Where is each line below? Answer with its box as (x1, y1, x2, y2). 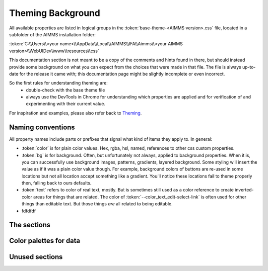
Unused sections (9, 253, 63, 261)
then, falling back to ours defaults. (21, 180, 92, 186)
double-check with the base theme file (26, 87, 105, 93)
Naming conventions (9, 123, 75, 131)
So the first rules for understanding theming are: (9, 80, 108, 86)
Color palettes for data (9, 237, 80, 245)
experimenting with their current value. (26, 101, 106, 107)
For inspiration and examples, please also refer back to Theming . (9, 110, 142, 116)
